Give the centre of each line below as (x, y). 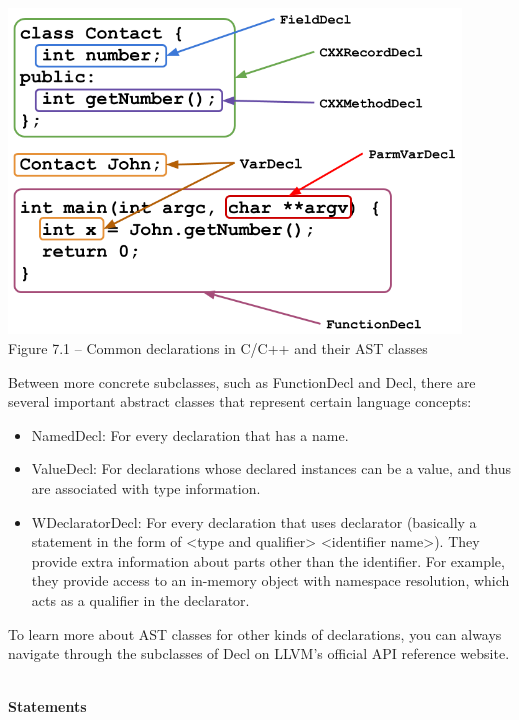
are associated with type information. (146, 487)
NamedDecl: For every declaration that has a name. (190, 434)
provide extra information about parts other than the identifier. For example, (268, 560)
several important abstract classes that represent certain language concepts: (240, 401)
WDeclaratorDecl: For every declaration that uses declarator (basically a (254, 521)
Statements (47, 706)
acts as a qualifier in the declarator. (140, 599)
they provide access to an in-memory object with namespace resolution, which (270, 580)
